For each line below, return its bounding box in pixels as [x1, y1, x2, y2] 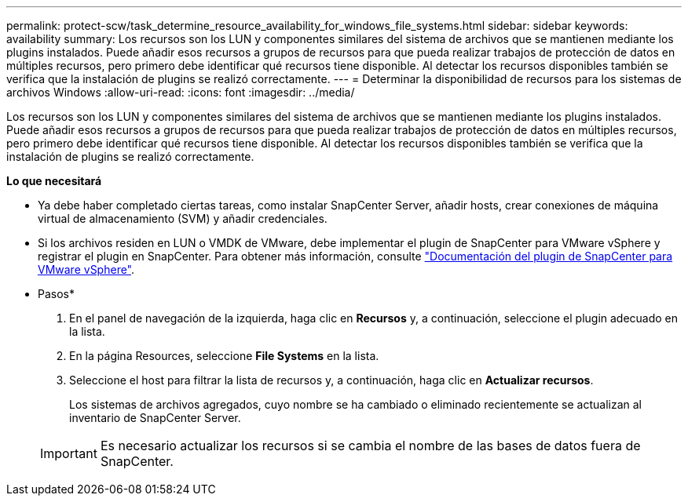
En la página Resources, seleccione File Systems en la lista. [69, 349, 379, 362]
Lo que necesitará [6, 174, 102, 187]
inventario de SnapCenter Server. [69, 411, 241, 424]
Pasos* [38, 287, 75, 300]
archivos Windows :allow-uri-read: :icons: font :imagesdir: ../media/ [6, 85, 355, 99]
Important [40, 446, 97, 461]
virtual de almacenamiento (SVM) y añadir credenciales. [38, 212, 328, 225]
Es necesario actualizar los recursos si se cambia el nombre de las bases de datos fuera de [100, 438, 641, 453]
